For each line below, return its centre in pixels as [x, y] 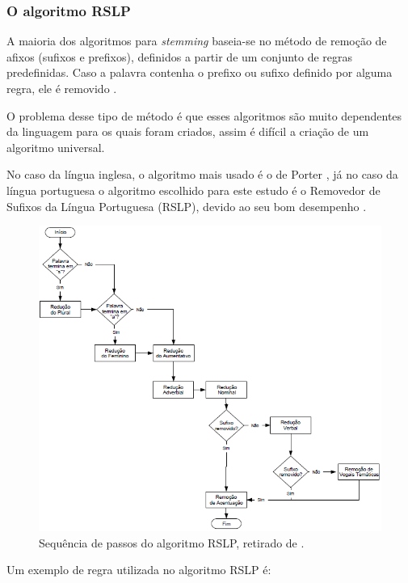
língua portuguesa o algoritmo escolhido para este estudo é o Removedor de [193, 190]
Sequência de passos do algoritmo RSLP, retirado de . [172, 542]
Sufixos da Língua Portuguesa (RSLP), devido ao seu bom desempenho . [187, 206]
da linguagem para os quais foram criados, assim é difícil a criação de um [188, 131]
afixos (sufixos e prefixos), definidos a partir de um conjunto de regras [180, 56]
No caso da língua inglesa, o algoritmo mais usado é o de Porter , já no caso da [202, 174]
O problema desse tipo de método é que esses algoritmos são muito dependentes [204, 115]
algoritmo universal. [56, 147]
